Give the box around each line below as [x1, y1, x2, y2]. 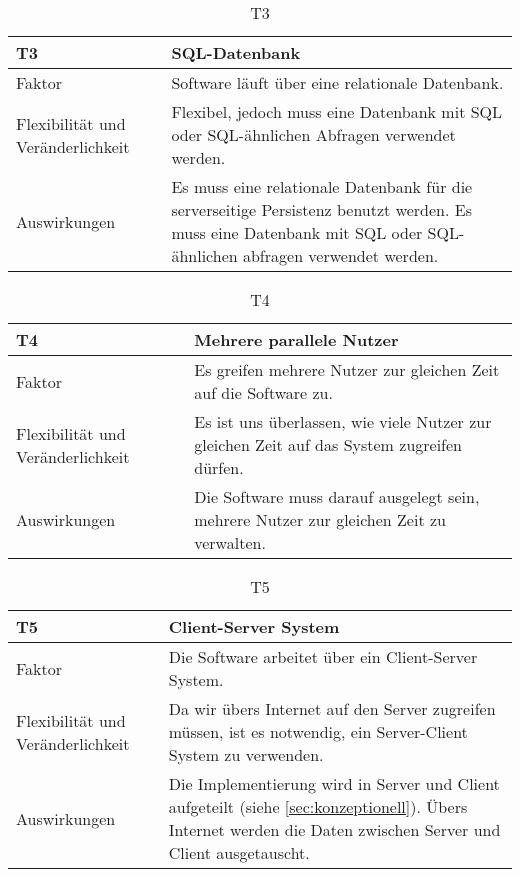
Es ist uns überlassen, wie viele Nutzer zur [194, 410, 492, 433]
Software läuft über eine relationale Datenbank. [171, 71, 504, 94]
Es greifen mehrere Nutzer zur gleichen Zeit [194, 358, 500, 381]
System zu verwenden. [168, 743, 324, 766]
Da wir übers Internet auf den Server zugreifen [168, 697, 496, 720]
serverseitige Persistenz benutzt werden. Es [171, 198, 472, 221]
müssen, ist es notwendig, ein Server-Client [168, 720, 468, 743]
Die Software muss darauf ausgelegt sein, [194, 485, 480, 508]
